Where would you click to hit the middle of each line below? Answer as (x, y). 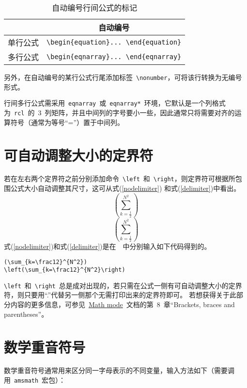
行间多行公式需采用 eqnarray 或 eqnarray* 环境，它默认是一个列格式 (115, 103)
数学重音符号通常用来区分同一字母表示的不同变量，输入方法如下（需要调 (119, 370)
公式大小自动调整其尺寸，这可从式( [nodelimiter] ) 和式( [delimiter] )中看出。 (125, 188)
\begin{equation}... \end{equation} (114, 42)
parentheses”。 (26, 314)
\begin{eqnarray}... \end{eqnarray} (114, 57)
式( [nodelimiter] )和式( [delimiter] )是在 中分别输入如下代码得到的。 (108, 246)
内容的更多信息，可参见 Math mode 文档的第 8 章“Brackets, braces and (123, 304)
